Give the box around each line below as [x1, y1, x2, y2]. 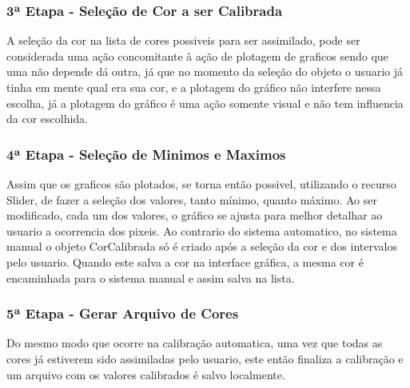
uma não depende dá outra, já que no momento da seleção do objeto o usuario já [6, 63, 404, 80]
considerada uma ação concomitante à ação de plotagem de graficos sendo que [6, 47, 388, 64]
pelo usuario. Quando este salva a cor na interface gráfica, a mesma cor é [6, 253, 364, 270]
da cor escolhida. [6, 110, 89, 127]
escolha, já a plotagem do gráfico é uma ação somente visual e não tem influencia [6, 94, 404, 111]
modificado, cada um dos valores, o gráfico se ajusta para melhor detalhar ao [6, 207, 383, 224]
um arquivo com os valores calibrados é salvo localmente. [6, 366, 285, 382]
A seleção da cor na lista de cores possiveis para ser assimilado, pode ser [6, 32, 360, 49]
